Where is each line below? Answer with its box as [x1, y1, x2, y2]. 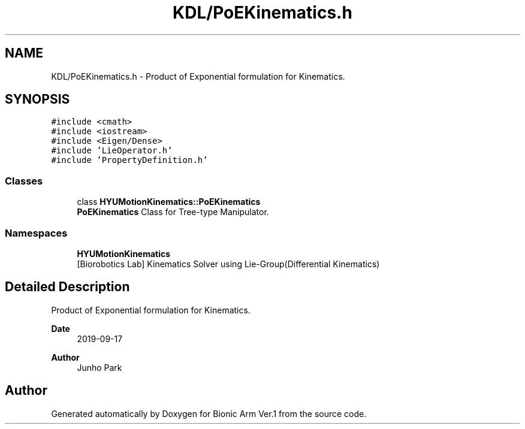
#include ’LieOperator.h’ [51, 146, 173, 156]
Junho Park [77, 362, 122, 373]
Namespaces [5, 226, 68, 239]
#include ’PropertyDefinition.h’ [51, 155, 208, 165]
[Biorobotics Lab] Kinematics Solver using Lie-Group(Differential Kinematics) [77, 258, 380, 269]
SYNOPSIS [5, 92, 70, 107]
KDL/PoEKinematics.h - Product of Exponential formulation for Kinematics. [51, 71, 345, 81]
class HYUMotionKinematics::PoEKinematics [77, 197, 261, 207]
